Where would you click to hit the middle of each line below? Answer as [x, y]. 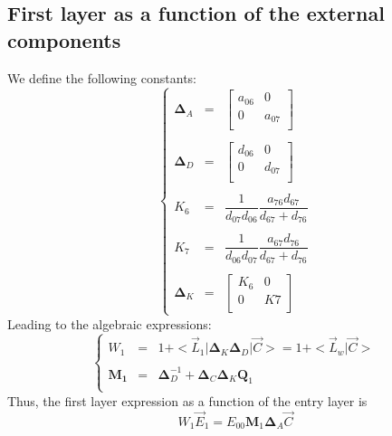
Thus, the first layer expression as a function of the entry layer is [187, 400]
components [64, 39]
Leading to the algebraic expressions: [110, 323]
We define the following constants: [102, 77]
